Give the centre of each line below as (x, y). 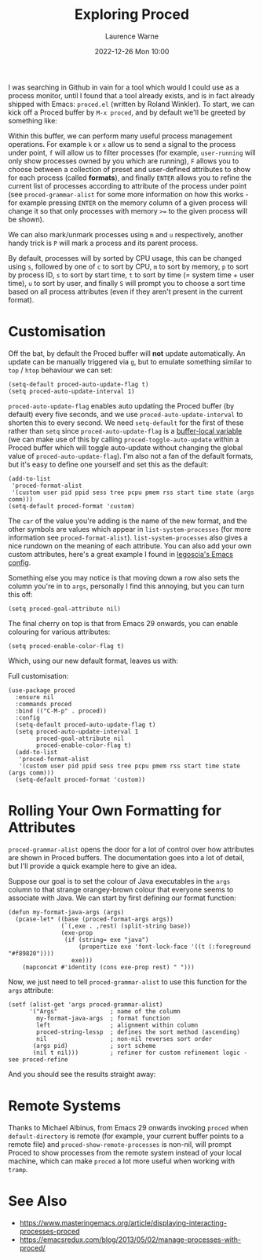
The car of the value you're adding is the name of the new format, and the (128, 521)
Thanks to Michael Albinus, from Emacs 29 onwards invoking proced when (128, 1127)
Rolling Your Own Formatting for (115, 811)
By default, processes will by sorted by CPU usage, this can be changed (125, 258)
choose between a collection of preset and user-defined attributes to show (130, 169)
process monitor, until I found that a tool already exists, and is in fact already (131, 95)
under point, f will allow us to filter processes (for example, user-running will (132, 152)
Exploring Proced (132, 15)
